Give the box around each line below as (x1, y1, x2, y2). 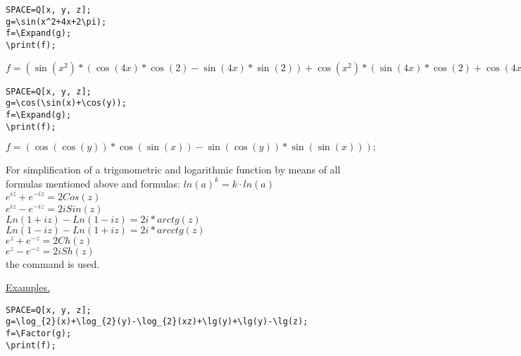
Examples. (6, 280, 50, 295)
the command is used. (6, 256, 100, 271)
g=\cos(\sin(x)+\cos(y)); (6, 98, 127, 109)
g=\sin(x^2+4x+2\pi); (6, 16, 107, 27)
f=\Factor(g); (6, 329, 72, 339)
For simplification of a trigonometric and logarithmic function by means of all (6, 162, 341, 177)
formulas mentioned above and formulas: (6, 176, 180, 190)
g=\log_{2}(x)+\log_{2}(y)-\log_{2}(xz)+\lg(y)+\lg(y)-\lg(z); (6, 317, 308, 327)
